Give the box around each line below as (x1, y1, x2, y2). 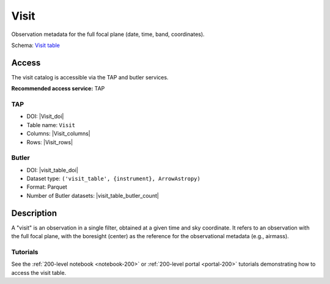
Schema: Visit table (11, 42, 61, 49)
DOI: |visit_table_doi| (26, 166, 79, 173)
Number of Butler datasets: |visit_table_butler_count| (26, 192, 159, 199)
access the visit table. (11, 269, 67, 276)
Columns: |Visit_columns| (26, 130, 91, 137)
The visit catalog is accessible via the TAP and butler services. (11, 73, 169, 81)
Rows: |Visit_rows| (26, 138, 73, 146)
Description (11, 208, 57, 218)
